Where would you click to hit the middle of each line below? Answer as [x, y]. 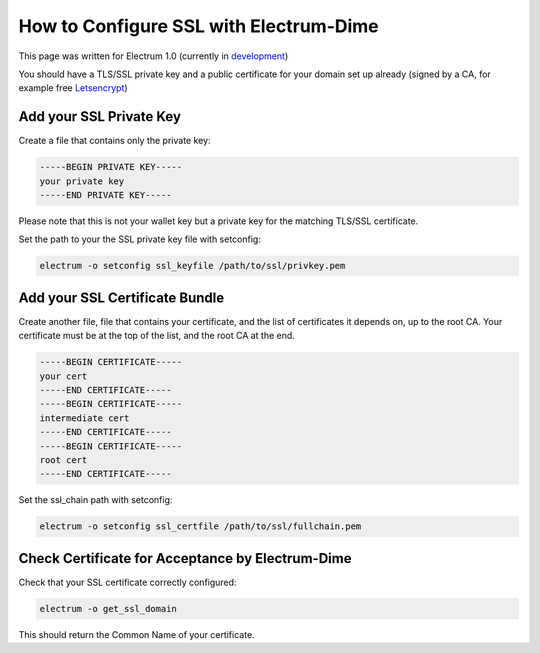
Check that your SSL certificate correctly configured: [127, 582]
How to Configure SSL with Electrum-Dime [198, 26]
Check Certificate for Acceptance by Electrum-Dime [185, 558]
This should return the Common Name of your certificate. [136, 634]
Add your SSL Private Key [100, 116]
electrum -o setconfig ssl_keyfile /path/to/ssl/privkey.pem [192, 266]
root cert [63, 459]
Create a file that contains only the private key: [114, 141]
